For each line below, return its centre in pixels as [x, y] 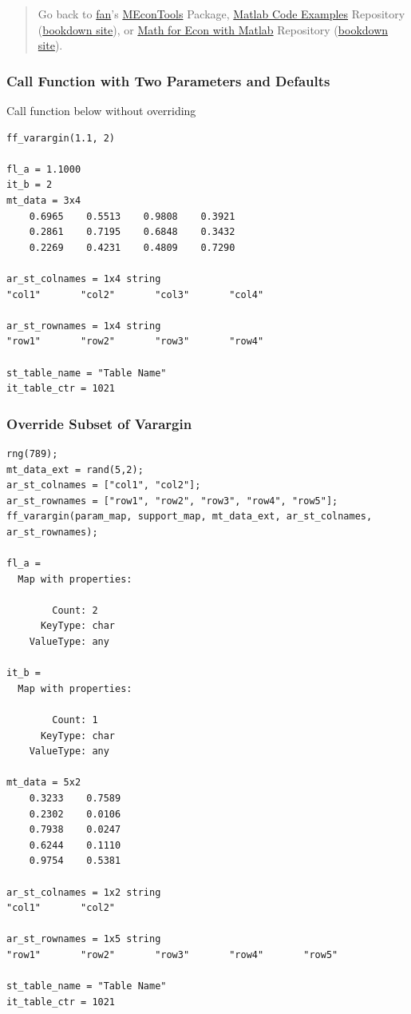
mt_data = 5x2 [44, 783]
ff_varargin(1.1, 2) [61, 138]
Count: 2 [75, 610]
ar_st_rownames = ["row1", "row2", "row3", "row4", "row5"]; [172, 501]
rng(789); [32, 453]
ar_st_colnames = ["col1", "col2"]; [104, 485]
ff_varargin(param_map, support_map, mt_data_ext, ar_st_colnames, [190, 517]
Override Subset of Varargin [99, 423]
